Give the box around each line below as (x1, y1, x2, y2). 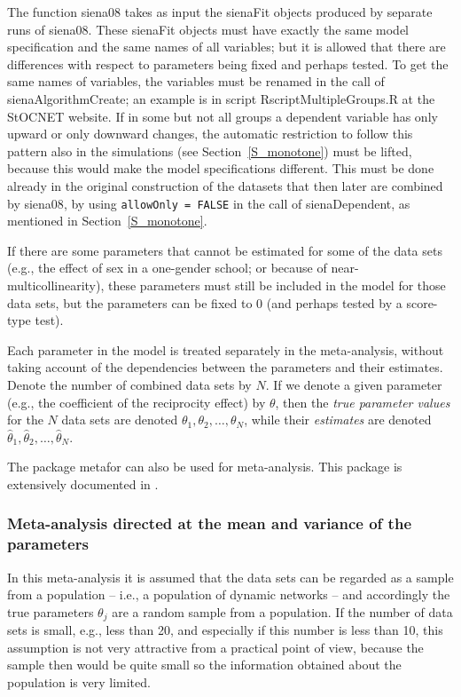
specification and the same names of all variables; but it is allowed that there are (7, 37, 446, 56)
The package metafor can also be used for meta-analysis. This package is (7, 457, 402, 476)
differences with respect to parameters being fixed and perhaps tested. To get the (7, 54, 449, 73)
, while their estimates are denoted (244, 410, 432, 429)
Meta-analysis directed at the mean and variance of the (7, 512, 411, 535)
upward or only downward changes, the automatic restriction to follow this (7, 124, 413, 143)
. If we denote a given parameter (265, 375, 442, 393)
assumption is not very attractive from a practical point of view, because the (7, 638, 424, 656)
